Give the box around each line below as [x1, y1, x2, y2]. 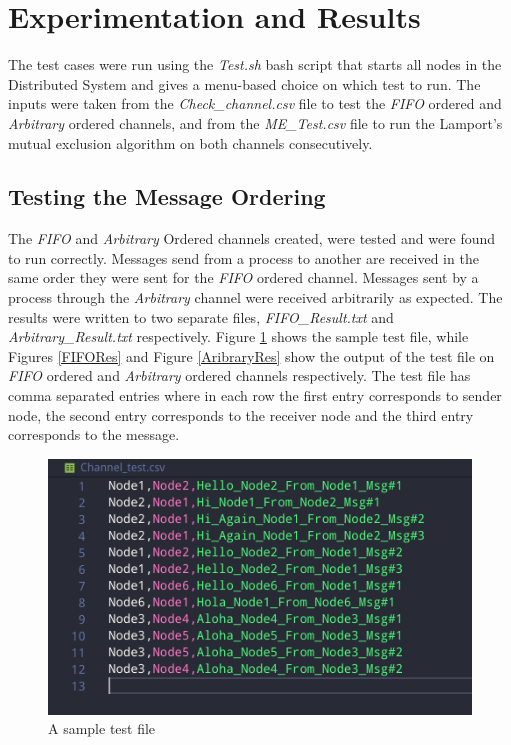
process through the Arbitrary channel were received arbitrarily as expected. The [8, 287, 503, 308]
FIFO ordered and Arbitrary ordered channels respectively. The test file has [8, 365, 471, 386]
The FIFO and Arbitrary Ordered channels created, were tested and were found [8, 228, 496, 249]
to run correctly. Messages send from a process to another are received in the [8, 247, 479, 268]
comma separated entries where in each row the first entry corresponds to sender [8, 385, 502, 406]
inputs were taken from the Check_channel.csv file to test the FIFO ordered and [8, 93, 502, 114]
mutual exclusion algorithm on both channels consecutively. [8, 132, 373, 153]
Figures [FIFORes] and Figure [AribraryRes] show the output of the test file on [8, 345, 495, 366]
